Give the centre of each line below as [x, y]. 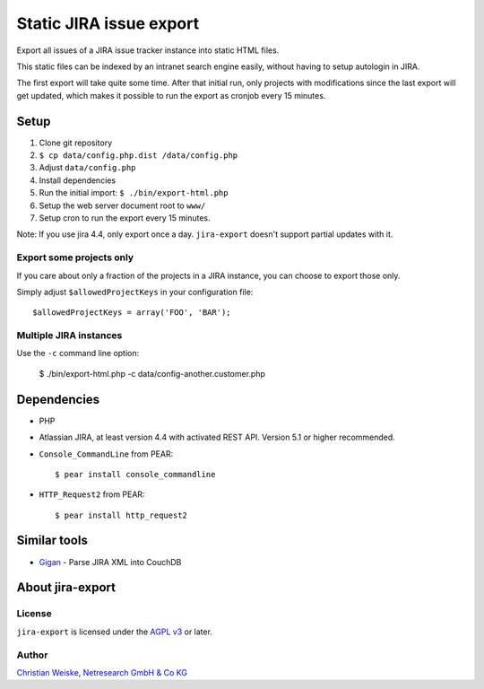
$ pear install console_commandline [135, 474]
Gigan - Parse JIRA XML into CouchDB [110, 562]
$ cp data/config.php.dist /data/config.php [138, 156]
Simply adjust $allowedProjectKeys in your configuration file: [135, 292]
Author [32, 655]
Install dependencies [78, 180]
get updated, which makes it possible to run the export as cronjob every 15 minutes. [171, 95]
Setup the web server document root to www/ [122, 205]
